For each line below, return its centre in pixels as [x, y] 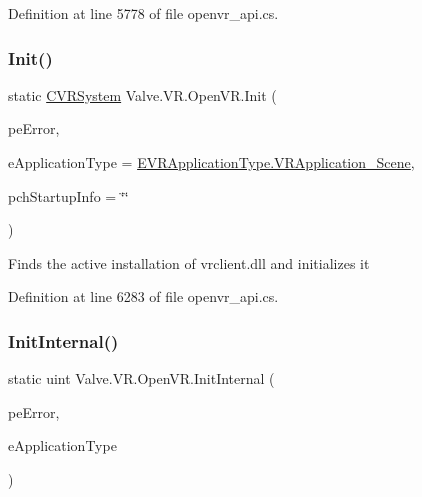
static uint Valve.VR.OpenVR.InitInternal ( [141, 378]
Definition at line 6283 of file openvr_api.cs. [143, 296]
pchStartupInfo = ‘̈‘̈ [68, 195]
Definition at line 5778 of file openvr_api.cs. [143, 13]
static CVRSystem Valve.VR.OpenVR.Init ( [142, 94]
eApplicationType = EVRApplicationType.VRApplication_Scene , [211, 162]
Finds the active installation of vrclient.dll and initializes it [189, 262]
